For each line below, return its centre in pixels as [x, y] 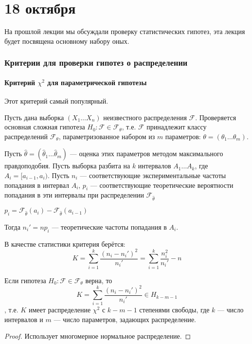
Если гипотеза [25, 280]
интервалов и [24, 319]
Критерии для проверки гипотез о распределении [96, 63]
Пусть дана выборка [34, 117]
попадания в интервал [37, 185]
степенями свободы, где [174, 310]
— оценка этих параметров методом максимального [146, 154]
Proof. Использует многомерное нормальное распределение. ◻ [98, 335]
